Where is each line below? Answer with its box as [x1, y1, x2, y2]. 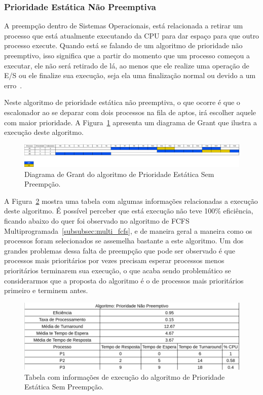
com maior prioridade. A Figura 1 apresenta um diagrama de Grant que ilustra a [4, 117, 257, 127]
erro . [4, 80, 22, 90]
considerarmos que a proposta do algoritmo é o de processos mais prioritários [4, 275, 244, 285]
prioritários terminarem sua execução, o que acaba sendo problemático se [4, 265, 231, 275]
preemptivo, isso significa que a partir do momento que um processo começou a [4, 50, 250, 60]
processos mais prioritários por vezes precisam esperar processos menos [4, 255, 224, 266]
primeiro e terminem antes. [4, 285, 88, 296]
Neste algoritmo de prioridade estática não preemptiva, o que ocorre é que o [4, 97, 240, 107]
